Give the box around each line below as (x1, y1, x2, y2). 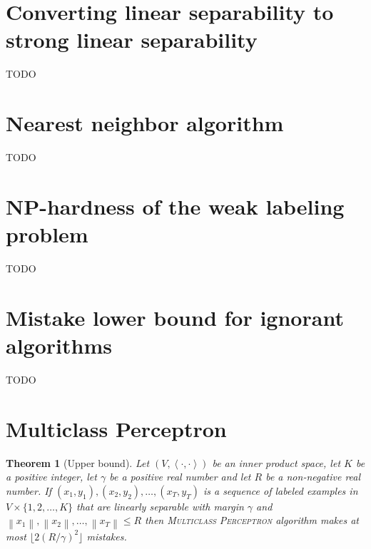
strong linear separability (6, 25, 258, 54)
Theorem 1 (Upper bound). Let (6, 455, 150, 470)
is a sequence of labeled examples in (203, 483, 358, 498)
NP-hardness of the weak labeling (6, 191, 345, 220)
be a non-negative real (265, 469, 361, 484)
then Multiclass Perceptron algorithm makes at (145, 513, 359, 528)
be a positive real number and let (109, 469, 251, 484)
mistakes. (86, 528, 127, 543)
